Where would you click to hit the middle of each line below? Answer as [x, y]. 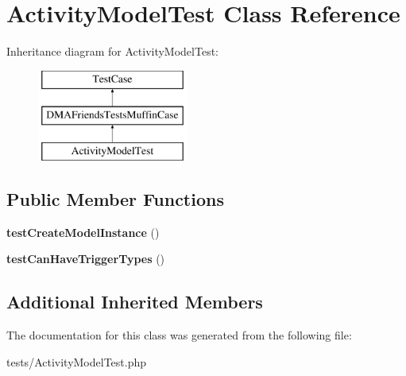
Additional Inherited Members [135, 302]
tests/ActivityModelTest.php [77, 361]
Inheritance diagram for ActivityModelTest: [112, 51]
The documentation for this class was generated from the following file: [179, 335]
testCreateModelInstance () [83, 232]
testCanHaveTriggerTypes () [86, 259]
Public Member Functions [115, 199]
